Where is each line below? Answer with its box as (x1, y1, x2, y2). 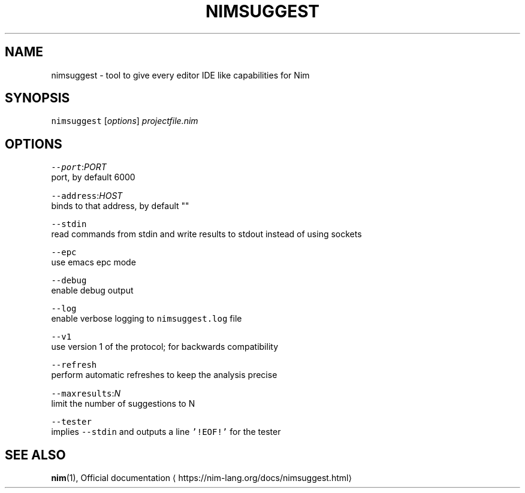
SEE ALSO (5, 447, 66, 462)
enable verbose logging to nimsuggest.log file (51, 313, 242, 324)
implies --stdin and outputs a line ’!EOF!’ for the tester (51, 427, 281, 437)
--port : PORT (51, 162, 107, 173)
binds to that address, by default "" (51, 201, 189, 211)
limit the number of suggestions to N (51, 398, 195, 409)
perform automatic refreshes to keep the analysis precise (51, 370, 277, 380)
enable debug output (51, 285, 134, 296)
